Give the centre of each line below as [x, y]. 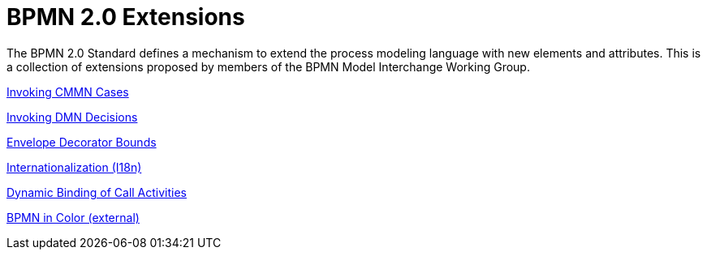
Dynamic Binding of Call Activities [97, 192]
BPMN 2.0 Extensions [126, 17]
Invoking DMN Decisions [72, 117]
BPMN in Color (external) [73, 217]
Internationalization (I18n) [74, 167]
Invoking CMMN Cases [68, 92]
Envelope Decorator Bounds [82, 142]
